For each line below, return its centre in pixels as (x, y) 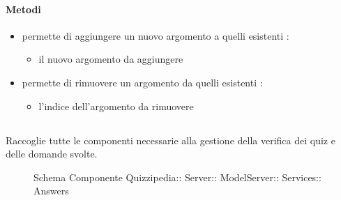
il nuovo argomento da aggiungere (111, 59)
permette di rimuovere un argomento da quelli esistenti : (142, 82)
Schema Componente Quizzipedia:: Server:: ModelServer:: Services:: (177, 177)
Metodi (23, 9)
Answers (51, 191)
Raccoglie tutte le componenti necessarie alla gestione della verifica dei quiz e (170, 140)
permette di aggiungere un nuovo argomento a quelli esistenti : (156, 35)
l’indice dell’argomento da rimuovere (116, 106)
